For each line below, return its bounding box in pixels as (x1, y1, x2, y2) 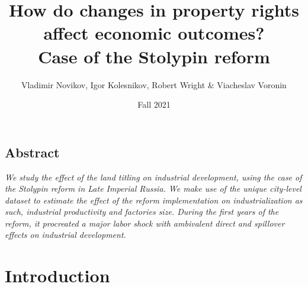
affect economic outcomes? (43, 21, 265, 45)
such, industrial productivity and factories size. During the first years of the (5, 205, 279, 218)
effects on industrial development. (5, 228, 126, 241)
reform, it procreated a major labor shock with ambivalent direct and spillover (5, 217, 285, 229)
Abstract (5, 143, 60, 161)
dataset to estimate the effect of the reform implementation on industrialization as (5, 194, 303, 206)
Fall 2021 (137, 98, 171, 111)
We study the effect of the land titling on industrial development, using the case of (5, 170, 302, 183)
